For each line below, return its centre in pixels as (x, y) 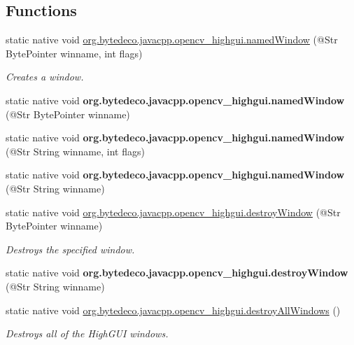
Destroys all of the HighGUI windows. (87, 333)
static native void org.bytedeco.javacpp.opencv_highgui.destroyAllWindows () (173, 310)
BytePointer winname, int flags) (74, 53)
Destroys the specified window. (70, 249)
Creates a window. (45, 77)
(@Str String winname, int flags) (75, 151)
